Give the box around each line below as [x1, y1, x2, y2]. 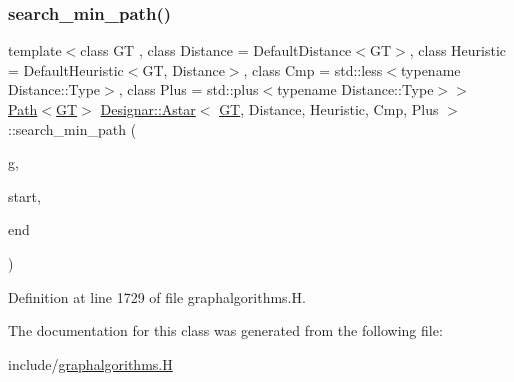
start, [8, 185, 41, 206]
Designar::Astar [100, 99, 196, 119]
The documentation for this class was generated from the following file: [8, 320, 443, 341]
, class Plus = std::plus [118, 79, 259, 100]
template [8, 40, 62, 61]
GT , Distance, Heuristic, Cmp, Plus [219, 99, 439, 119]
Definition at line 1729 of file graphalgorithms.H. [8, 286, 306, 307]
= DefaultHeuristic [8, 59, 124, 80]
